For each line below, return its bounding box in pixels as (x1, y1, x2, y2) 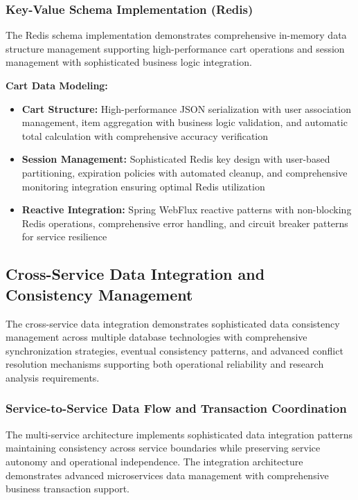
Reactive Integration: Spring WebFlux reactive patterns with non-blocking (21, 202, 352, 217)
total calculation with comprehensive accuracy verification (21, 128, 269, 143)
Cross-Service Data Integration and (6, 263, 265, 285)
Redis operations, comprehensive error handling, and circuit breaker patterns (21, 215, 348, 230)
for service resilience (21, 229, 107, 244)
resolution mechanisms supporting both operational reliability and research (6, 357, 324, 371)
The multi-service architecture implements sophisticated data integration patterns (6, 427, 353, 441)
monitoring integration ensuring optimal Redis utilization (21, 179, 265, 193)
